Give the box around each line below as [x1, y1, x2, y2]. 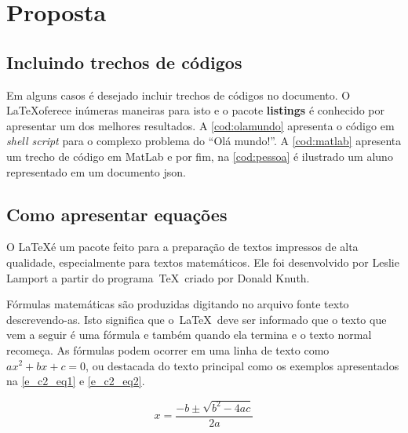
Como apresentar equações [6, 202, 228, 226]
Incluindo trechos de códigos [6, 49, 242, 74]
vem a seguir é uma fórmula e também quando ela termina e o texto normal [6, 326, 372, 343]
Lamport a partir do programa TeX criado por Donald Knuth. [6, 269, 310, 286]
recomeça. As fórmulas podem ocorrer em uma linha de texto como [6, 341, 330, 358]
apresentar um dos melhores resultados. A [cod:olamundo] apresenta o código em [6, 117, 395, 133]
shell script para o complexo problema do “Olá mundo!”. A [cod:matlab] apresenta [6, 133, 402, 149]
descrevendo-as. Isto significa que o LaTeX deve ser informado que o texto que [6, 311, 387, 327]
